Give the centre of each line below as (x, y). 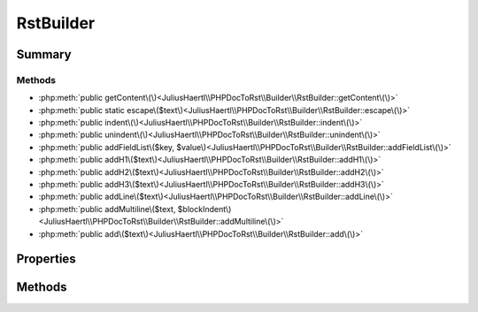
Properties (46, 259)
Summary (44, 54)
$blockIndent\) (204, 209)
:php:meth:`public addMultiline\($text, (107, 209)
